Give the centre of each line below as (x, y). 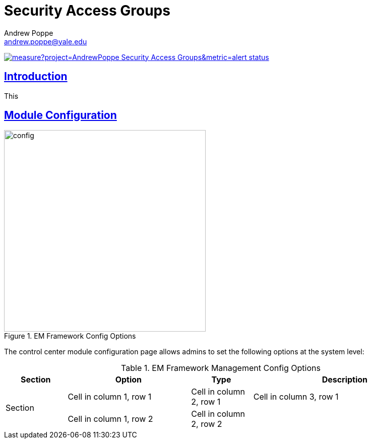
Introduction (36, 77)
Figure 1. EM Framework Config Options (70, 336)
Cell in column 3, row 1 (296, 397)
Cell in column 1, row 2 (110, 419)
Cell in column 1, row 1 (110, 397)
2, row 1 (206, 402)
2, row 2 (207, 424)
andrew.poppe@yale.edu (46, 41)
